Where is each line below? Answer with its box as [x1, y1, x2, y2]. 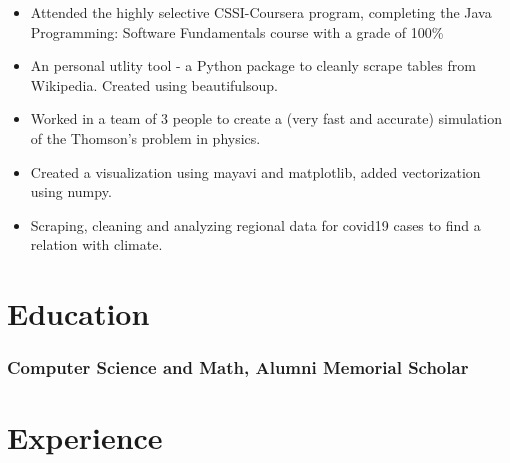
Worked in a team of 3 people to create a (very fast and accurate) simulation [30, 108, 503, 129]
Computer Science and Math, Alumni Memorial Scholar [7, 355, 469, 380]
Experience [7, 417, 163, 458]
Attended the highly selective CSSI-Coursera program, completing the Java [30, 2, 492, 22]
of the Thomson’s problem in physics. [30, 127, 261, 148]
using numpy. [30, 181, 112, 202]
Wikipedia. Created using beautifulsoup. [30, 74, 278, 95]
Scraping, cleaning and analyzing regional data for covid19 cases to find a [30, 214, 481, 235]
